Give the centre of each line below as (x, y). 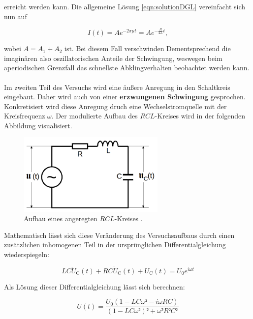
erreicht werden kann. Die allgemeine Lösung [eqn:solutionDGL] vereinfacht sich (125, 6)
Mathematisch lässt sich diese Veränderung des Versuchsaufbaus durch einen (119, 235)
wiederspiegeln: (27, 254)
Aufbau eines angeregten (61, 218)
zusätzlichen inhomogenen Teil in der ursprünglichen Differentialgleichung (115, 245)
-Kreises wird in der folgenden (200, 116)
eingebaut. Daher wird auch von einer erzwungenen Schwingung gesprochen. (125, 97)
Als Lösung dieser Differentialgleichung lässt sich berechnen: (95, 286)
